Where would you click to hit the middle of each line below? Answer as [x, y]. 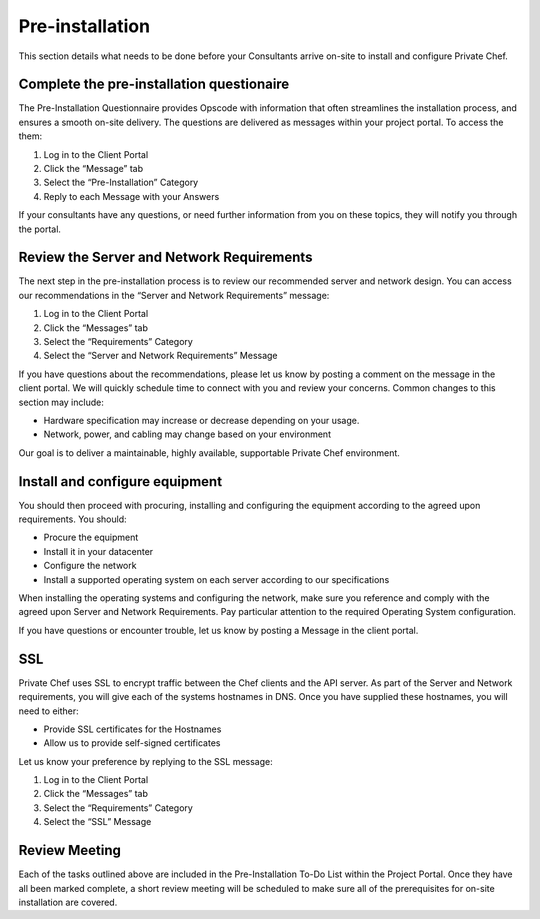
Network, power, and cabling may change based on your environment [187, 434]
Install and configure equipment [120, 481]
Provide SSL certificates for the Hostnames [132, 729]
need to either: [48, 711]
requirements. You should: [72, 519]
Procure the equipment [91, 537]
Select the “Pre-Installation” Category [121, 182]
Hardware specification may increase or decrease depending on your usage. [201, 420]
